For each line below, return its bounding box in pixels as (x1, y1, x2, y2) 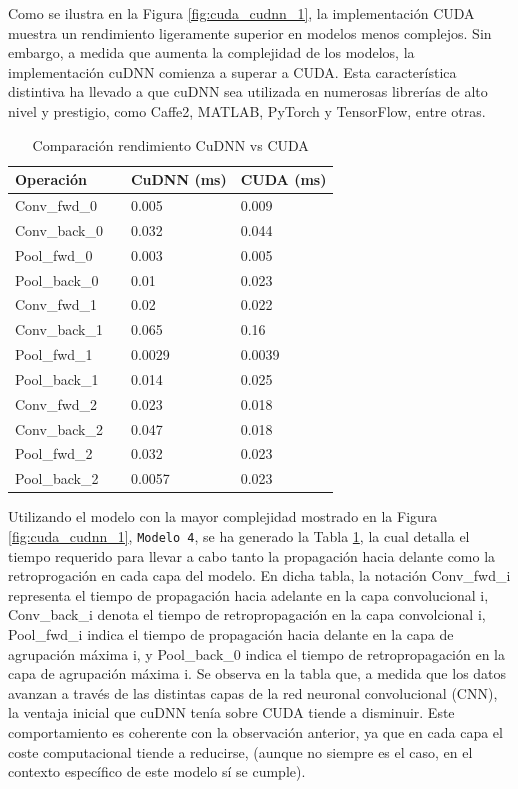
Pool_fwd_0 (15, 244, 93, 265)
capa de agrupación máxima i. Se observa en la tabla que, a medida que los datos (8, 663, 507, 684)
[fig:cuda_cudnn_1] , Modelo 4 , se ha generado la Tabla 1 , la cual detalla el (8, 525, 470, 546)
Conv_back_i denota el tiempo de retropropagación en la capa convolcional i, (8, 604, 486, 625)
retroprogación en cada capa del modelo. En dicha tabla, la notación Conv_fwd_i (8, 565, 511, 586)
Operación (15, 169, 87, 190)
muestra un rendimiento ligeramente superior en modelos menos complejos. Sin (8, 22, 492, 43)
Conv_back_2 (15, 418, 103, 439)
